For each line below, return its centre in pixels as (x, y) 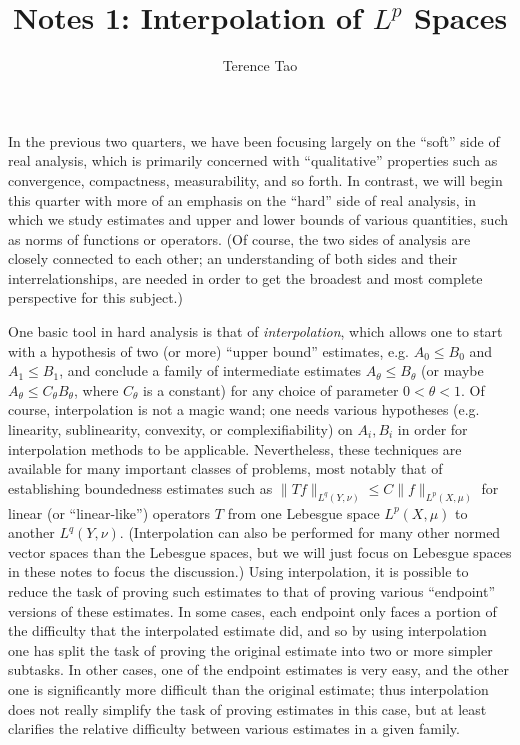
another (31, 532)
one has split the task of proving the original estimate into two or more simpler (250, 649)
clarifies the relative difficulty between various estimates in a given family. (234, 728)
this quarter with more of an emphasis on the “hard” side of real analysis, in (242, 199)
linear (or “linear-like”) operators (109, 512)
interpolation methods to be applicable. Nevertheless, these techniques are (235, 448)
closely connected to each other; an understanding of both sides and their (233, 258)
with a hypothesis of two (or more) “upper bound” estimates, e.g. (208, 350)
